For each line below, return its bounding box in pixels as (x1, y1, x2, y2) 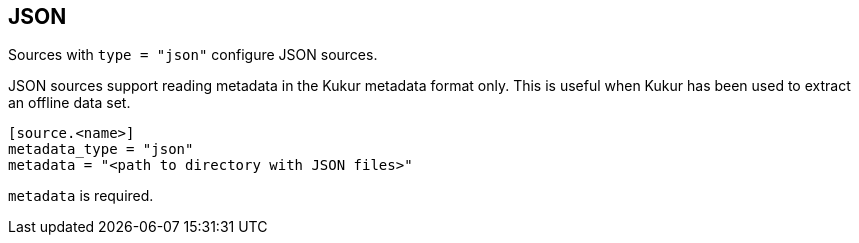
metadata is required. (8, 187, 154, 205)
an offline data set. (8, 94, 131, 112)
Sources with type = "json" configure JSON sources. (8, 46, 378, 64)
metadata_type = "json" (8, 141, 194, 158)
